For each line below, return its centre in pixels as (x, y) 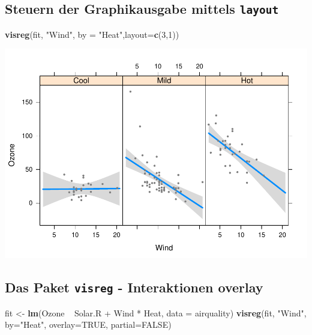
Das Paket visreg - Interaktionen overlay (134, 287)
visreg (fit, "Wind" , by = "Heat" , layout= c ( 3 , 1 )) (92, 34)
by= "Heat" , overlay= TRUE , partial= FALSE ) (88, 324)
